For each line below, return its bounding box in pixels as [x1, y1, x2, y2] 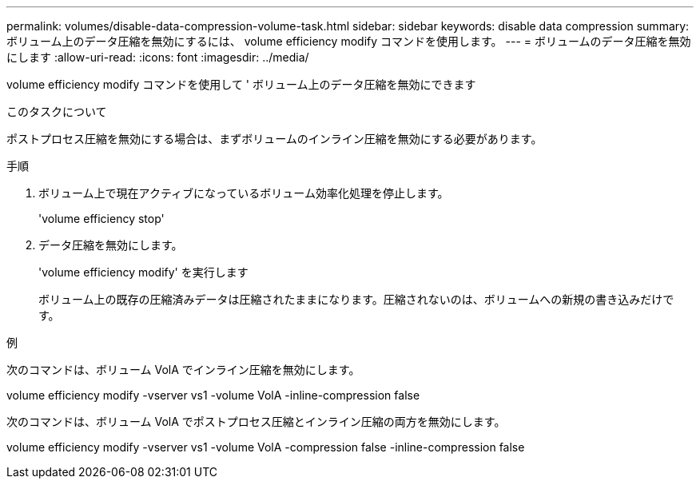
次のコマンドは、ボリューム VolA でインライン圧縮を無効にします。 [6, 363, 360, 376]
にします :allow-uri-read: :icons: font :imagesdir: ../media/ [6, 50, 309, 64]
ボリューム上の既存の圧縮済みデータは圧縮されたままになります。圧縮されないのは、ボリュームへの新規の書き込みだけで [38, 292, 674, 306]
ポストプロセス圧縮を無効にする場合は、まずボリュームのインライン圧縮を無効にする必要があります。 [6, 132, 543, 145]
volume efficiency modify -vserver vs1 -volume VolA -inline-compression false [6, 388, 420, 402]
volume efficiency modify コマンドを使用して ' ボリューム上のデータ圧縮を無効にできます [6, 78, 476, 91]
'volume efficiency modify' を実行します [38, 265, 249, 279]
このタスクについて [6, 105, 107, 118]
